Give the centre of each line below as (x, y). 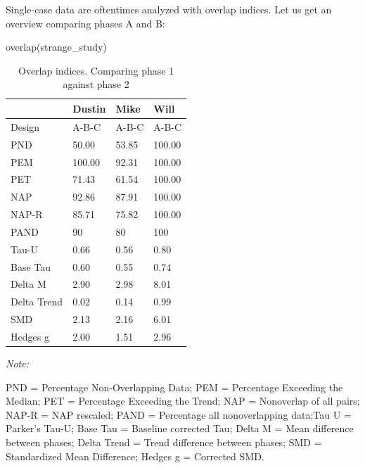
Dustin (89, 108)
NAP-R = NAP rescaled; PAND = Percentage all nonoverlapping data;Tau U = (179, 414)
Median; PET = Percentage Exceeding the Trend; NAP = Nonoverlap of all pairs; (183, 401)
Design (25, 126)
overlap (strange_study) (56, 47)
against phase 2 (96, 84)
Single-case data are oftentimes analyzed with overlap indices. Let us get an (169, 9)
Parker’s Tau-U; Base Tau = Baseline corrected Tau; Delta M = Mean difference (180, 428)
